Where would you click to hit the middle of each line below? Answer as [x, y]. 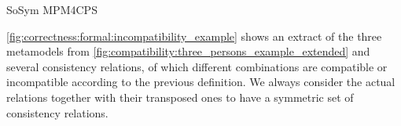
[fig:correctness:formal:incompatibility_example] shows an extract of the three [194, 36]
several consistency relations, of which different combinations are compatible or [197, 66]
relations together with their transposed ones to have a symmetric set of [180, 97]
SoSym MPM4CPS [52, 9]
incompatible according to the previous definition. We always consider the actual [201, 82]
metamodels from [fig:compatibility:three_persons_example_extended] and [188, 51]
